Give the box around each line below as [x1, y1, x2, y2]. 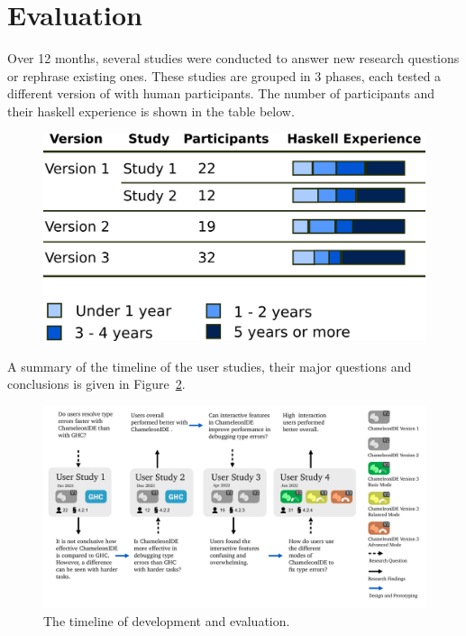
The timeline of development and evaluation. [43, 611, 290, 630]
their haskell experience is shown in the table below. [7, 101, 295, 120]
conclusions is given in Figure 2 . [7, 374, 186, 393]
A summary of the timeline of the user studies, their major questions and [7, 356, 412, 375]
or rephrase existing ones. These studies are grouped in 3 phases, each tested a [7, 66, 442, 85]
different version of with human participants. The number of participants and [7, 84, 435, 103]
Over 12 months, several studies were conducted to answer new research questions [7, 49, 460, 68]
